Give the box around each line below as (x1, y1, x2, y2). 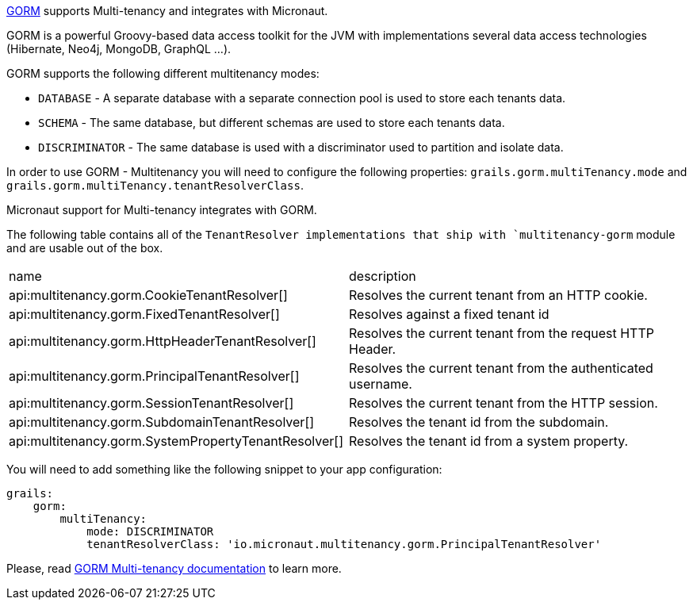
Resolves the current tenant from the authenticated (349, 360, 653, 376)
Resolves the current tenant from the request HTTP (349, 325, 654, 341)
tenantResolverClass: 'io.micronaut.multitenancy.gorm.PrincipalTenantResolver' (86, 538, 602, 550)
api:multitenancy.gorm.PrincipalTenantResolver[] (9, 368, 300, 384)
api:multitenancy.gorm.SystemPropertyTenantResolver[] (9, 433, 343, 449)
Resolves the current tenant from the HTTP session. (349, 395, 658, 411)
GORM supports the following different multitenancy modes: (6, 67, 320, 80)
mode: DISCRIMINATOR (86, 525, 214, 538)
